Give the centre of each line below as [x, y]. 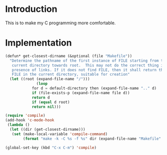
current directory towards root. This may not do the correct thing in [88, 65]
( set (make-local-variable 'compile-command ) [60, 134]
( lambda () [18, 125]
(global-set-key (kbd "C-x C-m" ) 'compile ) [51, 148]
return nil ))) [46, 107]
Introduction [31, 9]
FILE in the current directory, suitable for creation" [71, 75]
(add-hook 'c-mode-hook [30, 120]
